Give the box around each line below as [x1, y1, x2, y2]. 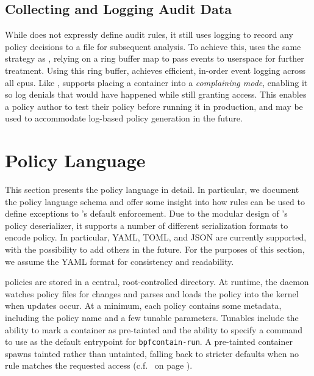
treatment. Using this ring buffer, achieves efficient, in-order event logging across [5, 63, 305, 76]
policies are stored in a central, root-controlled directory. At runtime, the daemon [5, 275, 309, 288]
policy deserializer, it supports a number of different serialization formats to [5, 219, 288, 231]
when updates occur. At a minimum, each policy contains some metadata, [5, 299, 282, 312]
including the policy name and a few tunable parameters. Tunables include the [5, 311, 299, 324]
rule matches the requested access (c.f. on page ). [5, 359, 193, 372]
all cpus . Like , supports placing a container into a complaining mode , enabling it [5, 76, 308, 89]
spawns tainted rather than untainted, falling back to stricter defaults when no [5, 347, 299, 360]
